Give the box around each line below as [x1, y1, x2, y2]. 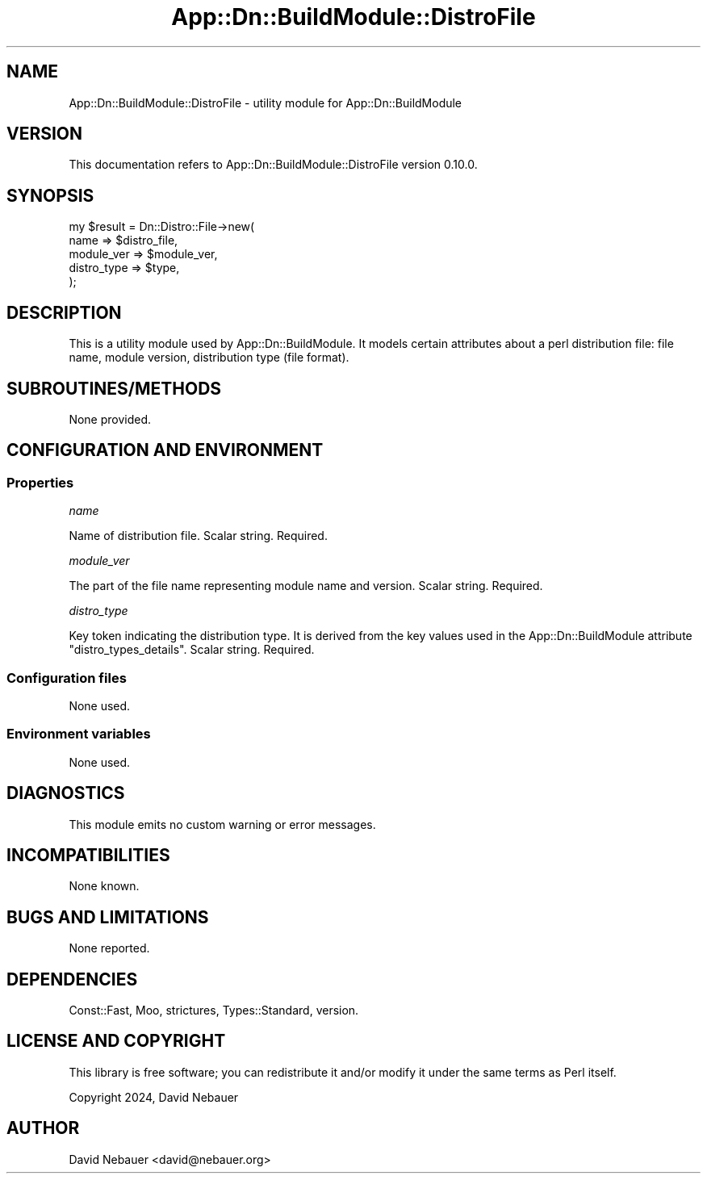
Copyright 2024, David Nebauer [69, 1090, 239, 1104]
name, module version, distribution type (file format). [69, 350, 349, 365]
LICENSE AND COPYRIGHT [6, 1031, 226, 1052]
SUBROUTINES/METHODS [6, 378, 222, 399]
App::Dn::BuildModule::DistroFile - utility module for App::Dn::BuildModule [69, 95, 462, 110]
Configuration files [6, 669, 127, 686]
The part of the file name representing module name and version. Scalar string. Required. [69, 579, 543, 593]
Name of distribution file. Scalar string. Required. [69, 529, 328, 543]
